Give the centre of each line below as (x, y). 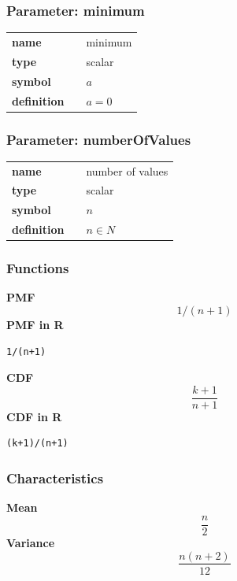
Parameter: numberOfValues (99, 139)
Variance (31, 542)
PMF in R (35, 324)
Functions (38, 268)
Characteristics (55, 477)
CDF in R (34, 416)
